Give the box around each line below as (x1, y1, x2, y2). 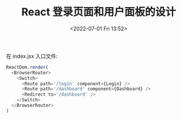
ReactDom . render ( (6, 64, 49, 70)
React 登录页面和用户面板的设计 (21, 5, 176, 19)
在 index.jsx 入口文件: (6, 52, 58, 59)
